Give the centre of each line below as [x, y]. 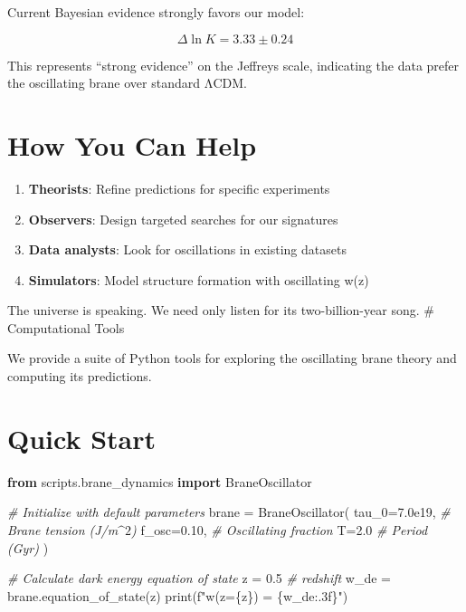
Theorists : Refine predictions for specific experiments [179, 188]
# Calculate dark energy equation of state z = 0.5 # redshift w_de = [200, 578]
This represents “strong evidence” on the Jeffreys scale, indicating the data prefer [233, 65]
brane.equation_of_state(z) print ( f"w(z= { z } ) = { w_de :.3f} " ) [178, 595]
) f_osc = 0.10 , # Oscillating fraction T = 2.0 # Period [280, 529]
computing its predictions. [80, 376]
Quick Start [81, 438]
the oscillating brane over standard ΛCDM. [127, 83]
